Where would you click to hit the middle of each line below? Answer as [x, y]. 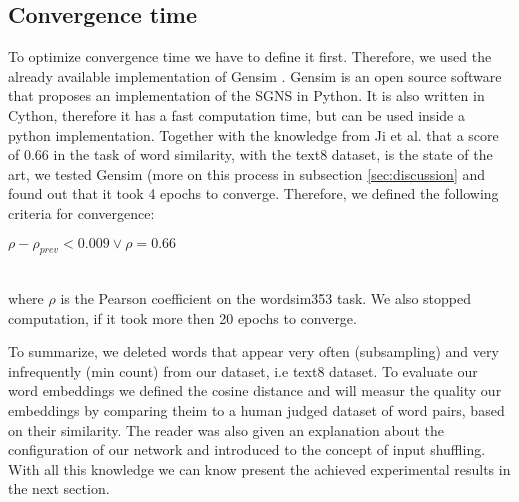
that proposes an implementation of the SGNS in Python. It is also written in [246, 95]
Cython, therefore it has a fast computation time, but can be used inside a [236, 114]
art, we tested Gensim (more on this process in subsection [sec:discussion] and [247, 173]
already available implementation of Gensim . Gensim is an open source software [255, 75]
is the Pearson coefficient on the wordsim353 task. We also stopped [265, 297]
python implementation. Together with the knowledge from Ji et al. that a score [253, 134]
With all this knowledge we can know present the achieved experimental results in [259, 468]
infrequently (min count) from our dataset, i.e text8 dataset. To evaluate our [243, 370]
